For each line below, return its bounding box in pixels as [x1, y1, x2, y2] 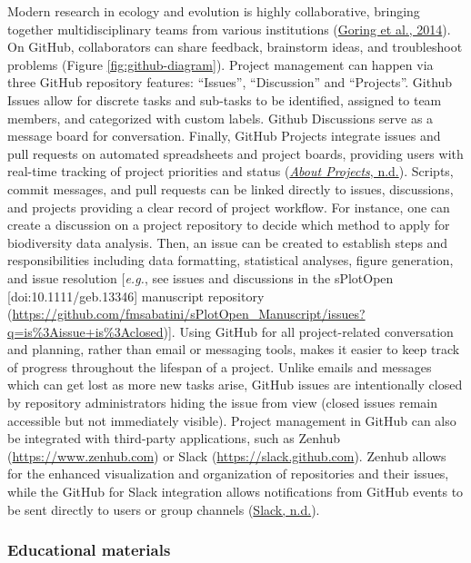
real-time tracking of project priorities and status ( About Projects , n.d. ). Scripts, [7, 162, 454, 181]
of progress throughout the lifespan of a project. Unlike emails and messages [7, 357, 432, 376]
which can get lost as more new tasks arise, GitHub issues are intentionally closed [7, 375, 463, 394]
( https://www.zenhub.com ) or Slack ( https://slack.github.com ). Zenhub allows [7, 446, 446, 465]
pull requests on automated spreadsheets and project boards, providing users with [7, 143, 464, 163]
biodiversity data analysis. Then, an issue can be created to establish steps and [7, 232, 448, 252]
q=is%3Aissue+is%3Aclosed [7, 321, 164, 341]
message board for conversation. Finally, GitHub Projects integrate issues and [7, 126, 441, 145]
